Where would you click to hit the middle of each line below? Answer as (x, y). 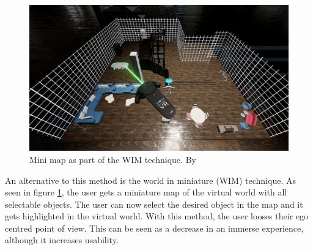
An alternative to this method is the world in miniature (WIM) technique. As (150, 180)
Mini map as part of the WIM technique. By (113, 159)
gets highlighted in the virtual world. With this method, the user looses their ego (157, 216)
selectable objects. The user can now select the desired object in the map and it (154, 204)
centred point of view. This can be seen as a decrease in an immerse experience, (154, 228)
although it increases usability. (62, 240)
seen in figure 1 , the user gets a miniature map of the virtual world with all (146, 192)
